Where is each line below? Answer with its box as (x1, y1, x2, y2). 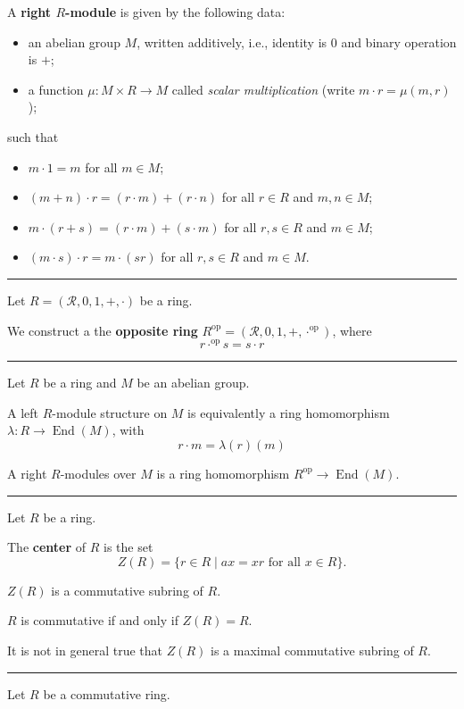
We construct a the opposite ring (7, 321, 198, 339)
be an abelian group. (137, 373, 250, 392)
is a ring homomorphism (156, 463, 290, 482)
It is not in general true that (7, 640, 162, 659)
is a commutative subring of (51, 580, 203, 599)
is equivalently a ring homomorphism (187, 403, 390, 421)
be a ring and (43, 373, 117, 392)
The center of (7, 538, 87, 556)
